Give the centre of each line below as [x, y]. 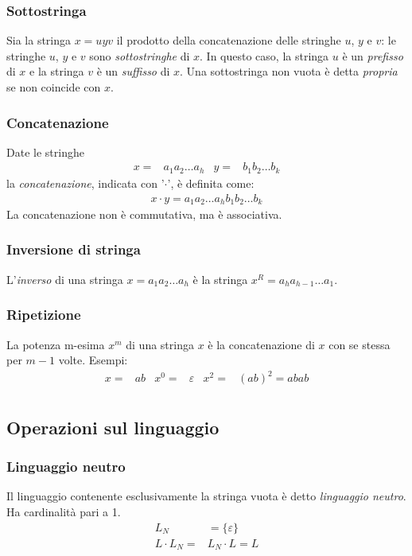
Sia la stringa [39, 40]
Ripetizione [44, 315]
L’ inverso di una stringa [65, 279]
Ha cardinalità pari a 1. [64, 511]
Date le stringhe [45, 152]
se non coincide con [54, 87]
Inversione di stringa [74, 249]
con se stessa [360, 344]
